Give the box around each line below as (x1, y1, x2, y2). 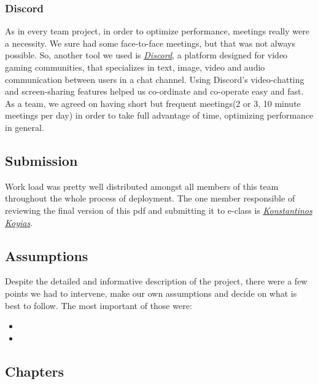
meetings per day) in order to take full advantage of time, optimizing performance (5, 109, 314, 122)
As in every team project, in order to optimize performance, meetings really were (5, 25, 309, 37)
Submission (5, 151, 78, 170)
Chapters (5, 361, 64, 380)
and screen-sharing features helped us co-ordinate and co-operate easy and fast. (5, 85, 304, 98)
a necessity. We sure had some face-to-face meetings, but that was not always (5, 36, 295, 49)
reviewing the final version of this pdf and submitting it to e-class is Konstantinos (5, 203, 312, 216)
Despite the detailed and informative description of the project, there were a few (5, 275, 308, 288)
